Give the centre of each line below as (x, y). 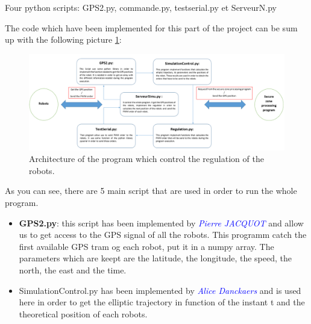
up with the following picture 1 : (63, 39)
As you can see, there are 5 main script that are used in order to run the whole (151, 191)
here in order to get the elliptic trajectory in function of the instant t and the (162, 302)
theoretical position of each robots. (83, 313)
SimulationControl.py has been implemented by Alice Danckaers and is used (160, 290)
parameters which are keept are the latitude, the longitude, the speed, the (155, 258)
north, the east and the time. (73, 269)
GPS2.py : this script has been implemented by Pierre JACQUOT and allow (161, 223)
